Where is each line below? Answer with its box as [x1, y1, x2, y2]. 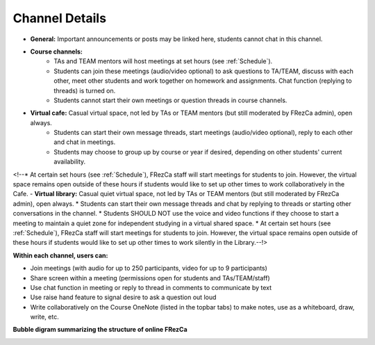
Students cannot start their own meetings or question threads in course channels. [53, 96, 287, 104]
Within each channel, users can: [12, 251, 108, 259]
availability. [53, 157, 86, 166]
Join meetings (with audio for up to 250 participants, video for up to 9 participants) [30, 264, 267, 273]
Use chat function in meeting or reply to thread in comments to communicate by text [30, 283, 272, 291]
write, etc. [30, 313, 59, 321]
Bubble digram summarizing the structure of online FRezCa [12, 326, 187, 334]
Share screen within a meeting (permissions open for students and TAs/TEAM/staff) [30, 273, 270, 282]
